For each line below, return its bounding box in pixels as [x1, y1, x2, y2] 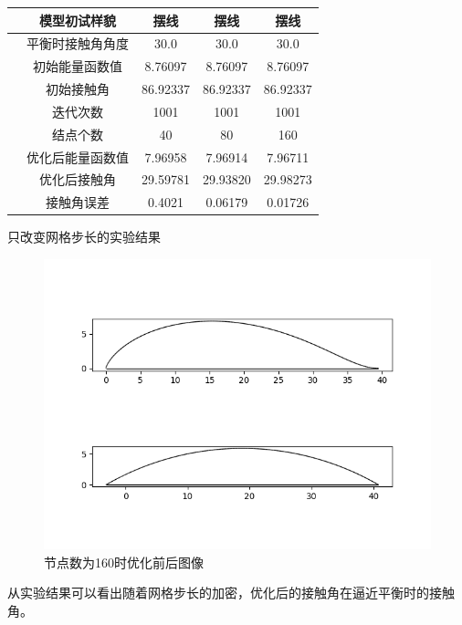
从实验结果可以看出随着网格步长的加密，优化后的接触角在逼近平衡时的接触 [7, 583, 455, 602]
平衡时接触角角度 [26, 34, 129, 53]
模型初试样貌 [38, 10, 116, 29]
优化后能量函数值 [26, 147, 129, 166]
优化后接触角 [38, 170, 116, 189]
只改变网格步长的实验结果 [7, 227, 161, 246]
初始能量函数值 [32, 57, 122, 76]
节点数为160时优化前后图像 [44, 552, 204, 571]
